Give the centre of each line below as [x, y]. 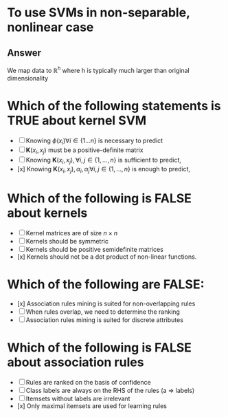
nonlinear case [50, 27]
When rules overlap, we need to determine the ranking [103, 312]
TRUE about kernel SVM [77, 120]
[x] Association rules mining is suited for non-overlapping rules [106, 303]
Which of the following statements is [114, 106]
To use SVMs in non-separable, [99, 13]
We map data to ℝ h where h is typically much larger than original [99, 70]
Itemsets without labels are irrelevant [78, 398]
